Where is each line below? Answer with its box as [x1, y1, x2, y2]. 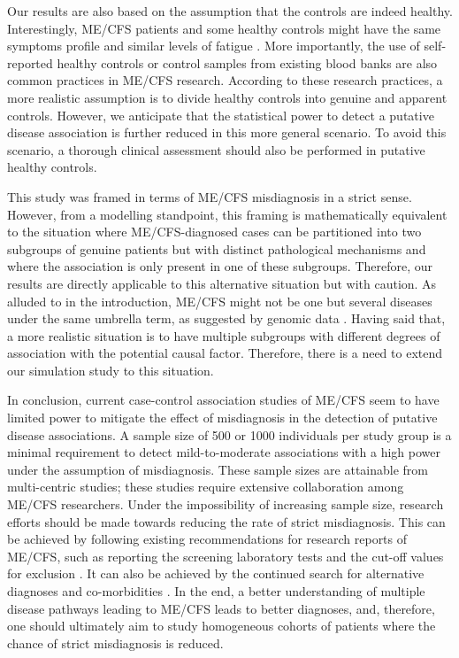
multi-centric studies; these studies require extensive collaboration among [7, 477, 404, 496]
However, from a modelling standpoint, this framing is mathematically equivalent [7, 205, 448, 223]
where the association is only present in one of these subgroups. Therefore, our [7, 257, 433, 275]
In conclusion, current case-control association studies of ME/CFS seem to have [7, 391, 440, 409]
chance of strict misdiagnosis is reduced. [7, 633, 224, 652]
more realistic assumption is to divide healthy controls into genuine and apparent [7, 88, 448, 106]
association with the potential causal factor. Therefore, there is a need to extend [7, 344, 442, 362]
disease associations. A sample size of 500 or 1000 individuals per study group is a [7, 425, 452, 444]
